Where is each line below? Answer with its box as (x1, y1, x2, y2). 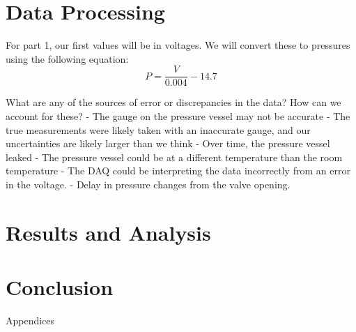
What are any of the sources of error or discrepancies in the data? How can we (6, 95, 341, 110)
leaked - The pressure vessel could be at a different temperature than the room (6, 149, 343, 164)
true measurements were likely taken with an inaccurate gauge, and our (6, 122, 311, 137)
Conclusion (6, 273, 114, 301)
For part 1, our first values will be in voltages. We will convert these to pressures (6, 38, 350, 52)
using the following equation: (6, 51, 129, 66)
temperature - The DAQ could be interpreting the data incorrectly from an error (6, 163, 350, 178)
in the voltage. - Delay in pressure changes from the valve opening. (6, 176, 291, 191)
